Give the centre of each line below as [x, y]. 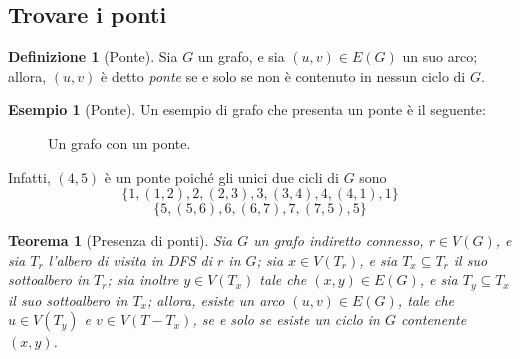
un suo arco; [440, 56]
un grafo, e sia [241, 56]
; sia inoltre [143, 279]
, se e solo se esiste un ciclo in [286, 319]
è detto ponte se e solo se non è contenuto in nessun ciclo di [283, 75]
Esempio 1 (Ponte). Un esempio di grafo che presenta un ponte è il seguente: [247, 109]
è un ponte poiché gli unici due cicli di [221, 176]
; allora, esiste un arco [215, 299]
